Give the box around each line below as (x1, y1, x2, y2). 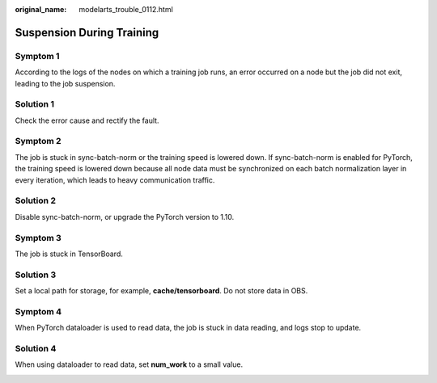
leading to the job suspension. (15, 78, 116, 88)
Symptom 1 (15, 50, 60, 61)
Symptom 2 (15, 136, 62, 147)
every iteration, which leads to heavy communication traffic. (15, 175, 215, 185)
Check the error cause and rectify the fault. (15, 116, 159, 125)
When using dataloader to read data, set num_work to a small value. (15, 360, 243, 369)
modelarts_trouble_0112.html (78, 5, 173, 14)
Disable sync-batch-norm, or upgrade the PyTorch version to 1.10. (15, 212, 235, 221)
